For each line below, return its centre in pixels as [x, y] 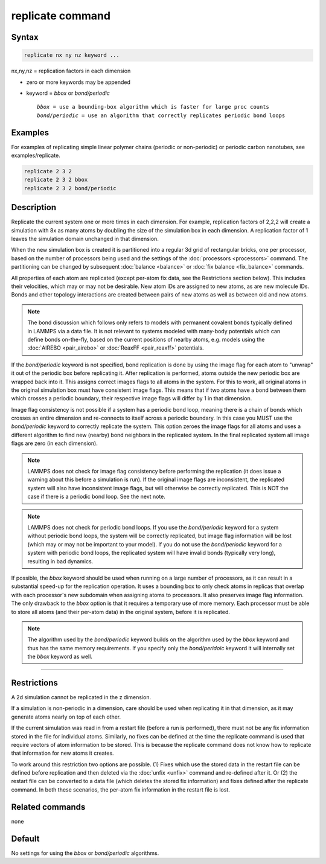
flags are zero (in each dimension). [54, 443]
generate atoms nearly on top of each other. [66, 717]
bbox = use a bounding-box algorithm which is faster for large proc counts [153, 107]
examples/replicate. [36, 155]
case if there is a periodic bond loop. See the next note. [97, 497]
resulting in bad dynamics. [60, 561]
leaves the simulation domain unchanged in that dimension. [85, 239]
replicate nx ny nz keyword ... [72, 55]
